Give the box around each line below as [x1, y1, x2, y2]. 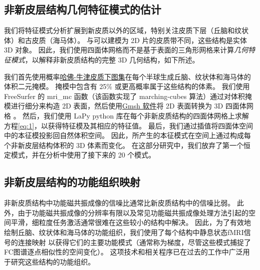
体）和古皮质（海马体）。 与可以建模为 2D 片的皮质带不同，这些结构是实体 [4, 34, 247, 45]
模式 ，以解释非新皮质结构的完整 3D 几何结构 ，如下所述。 [10, 54, 200, 64]
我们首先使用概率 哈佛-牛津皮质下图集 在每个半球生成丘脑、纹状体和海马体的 [4, 71, 251, 81]
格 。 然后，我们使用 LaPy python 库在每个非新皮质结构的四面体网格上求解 [4, 110, 249, 120]
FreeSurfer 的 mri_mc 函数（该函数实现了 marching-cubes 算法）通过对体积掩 [4, 90, 252, 101]
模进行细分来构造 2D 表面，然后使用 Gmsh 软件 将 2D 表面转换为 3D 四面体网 [4, 100, 254, 111]
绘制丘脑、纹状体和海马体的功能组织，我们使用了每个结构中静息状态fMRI [4, 226, 244, 237]
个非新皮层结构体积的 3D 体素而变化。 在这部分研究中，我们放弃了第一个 [4, 139, 244, 150]
